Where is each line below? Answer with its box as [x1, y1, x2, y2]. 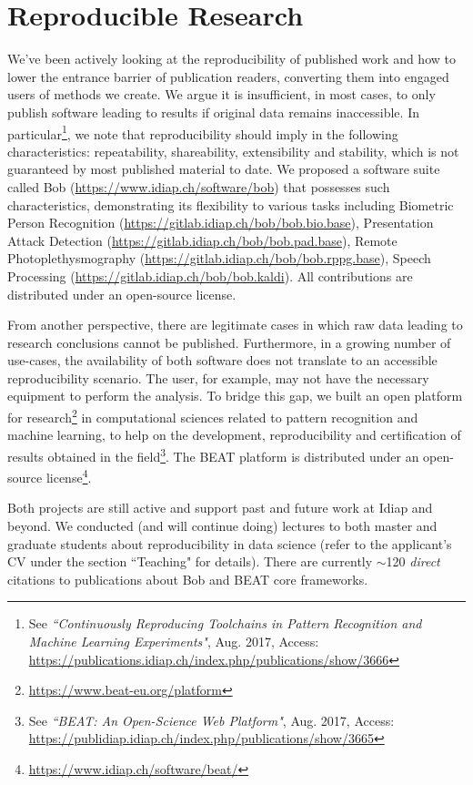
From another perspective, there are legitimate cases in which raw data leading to [7, 315, 463, 334]
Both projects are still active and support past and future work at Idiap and [7, 498, 433, 517]
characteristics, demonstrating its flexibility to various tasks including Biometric [7, 195, 454, 214]
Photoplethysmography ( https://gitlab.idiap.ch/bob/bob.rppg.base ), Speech [7, 249, 431, 268]
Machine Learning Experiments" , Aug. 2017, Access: [28, 631, 319, 650]
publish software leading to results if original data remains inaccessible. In [7, 102, 419, 121]
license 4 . [45, 465, 92, 486]
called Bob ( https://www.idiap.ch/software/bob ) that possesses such [7, 177, 390, 196]
